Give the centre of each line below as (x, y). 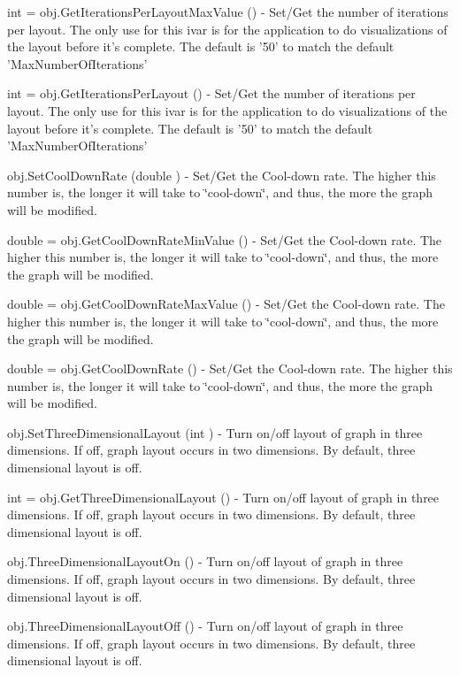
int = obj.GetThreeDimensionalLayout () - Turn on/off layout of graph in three (223, 497)
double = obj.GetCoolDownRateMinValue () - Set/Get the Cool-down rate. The (225, 239)
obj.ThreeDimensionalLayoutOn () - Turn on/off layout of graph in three (205, 561)
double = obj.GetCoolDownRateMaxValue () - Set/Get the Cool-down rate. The (226, 304)
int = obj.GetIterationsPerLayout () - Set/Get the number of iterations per (211, 93)
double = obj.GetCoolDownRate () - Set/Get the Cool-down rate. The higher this (230, 368)
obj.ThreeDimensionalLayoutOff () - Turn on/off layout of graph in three (205, 626)
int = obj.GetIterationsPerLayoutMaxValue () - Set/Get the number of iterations (228, 12)
